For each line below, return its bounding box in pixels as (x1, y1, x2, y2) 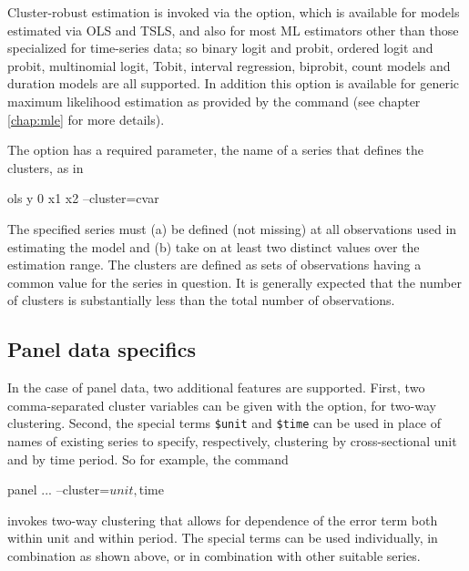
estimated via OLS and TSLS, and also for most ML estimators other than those (7, 20, 459, 39)
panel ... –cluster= (7, 480, 110, 499)
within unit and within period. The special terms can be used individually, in (7, 528, 438, 547)
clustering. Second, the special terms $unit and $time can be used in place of (7, 413, 442, 433)
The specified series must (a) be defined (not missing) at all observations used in (7, 219, 457, 238)
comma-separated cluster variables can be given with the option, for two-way (7, 395, 436, 414)
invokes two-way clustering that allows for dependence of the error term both (7, 510, 438, 529)
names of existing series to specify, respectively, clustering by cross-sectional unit (7, 431, 457, 450)
